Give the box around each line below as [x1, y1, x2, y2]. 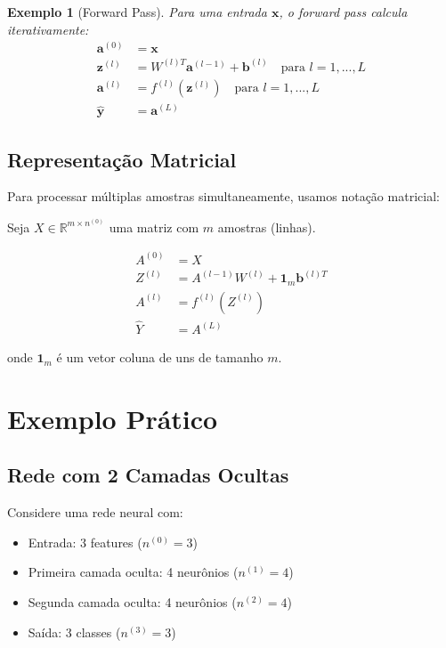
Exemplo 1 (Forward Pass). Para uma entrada [7, 3, 267, 20]
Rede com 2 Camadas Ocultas [7, 461, 289, 489]
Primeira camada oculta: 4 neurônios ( [28, 563, 239, 581]
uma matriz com [109, 217, 199, 236]
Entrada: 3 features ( [28, 532, 142, 551]
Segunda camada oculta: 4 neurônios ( [28, 593, 237, 612]
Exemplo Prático [7, 400, 218, 436]
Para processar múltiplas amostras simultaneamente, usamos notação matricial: [7, 187, 440, 206]
